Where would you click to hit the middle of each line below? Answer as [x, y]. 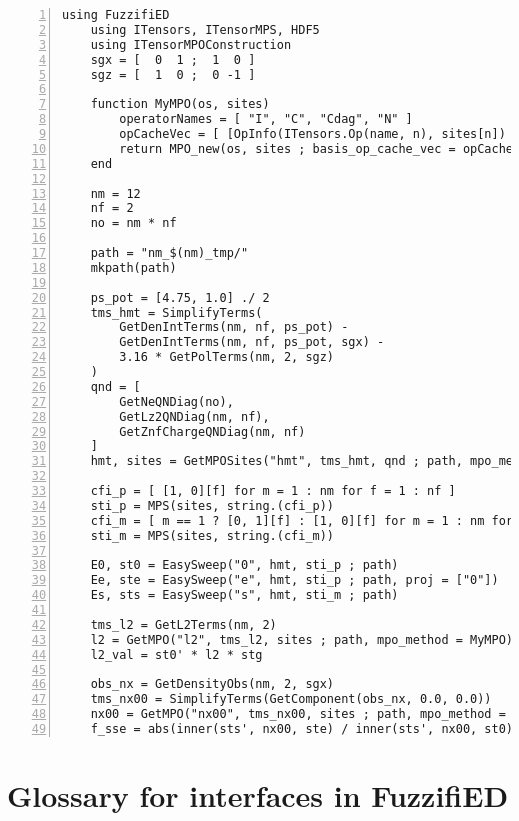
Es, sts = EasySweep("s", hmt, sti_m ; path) [244, 595]
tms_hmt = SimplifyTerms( [176, 312]
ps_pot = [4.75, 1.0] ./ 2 [180, 297]
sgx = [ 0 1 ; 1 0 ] [173, 59]
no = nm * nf [133, 223]
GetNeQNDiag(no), [176, 401]
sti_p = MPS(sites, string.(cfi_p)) [212, 505]
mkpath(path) [133, 267]
